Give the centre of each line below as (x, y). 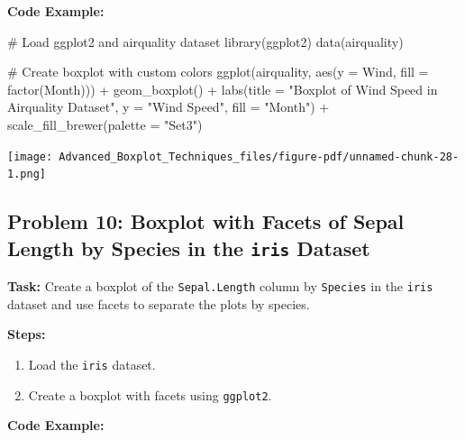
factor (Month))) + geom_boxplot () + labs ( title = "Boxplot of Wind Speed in (223, 89)
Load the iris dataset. (92, 364)
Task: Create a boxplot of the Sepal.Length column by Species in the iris (220, 286)
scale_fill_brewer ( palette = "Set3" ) (105, 124)
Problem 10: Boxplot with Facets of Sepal (206, 221)
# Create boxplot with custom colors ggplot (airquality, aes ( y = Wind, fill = (218, 72)
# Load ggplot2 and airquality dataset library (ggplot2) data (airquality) (205, 41)
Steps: (27, 334)
